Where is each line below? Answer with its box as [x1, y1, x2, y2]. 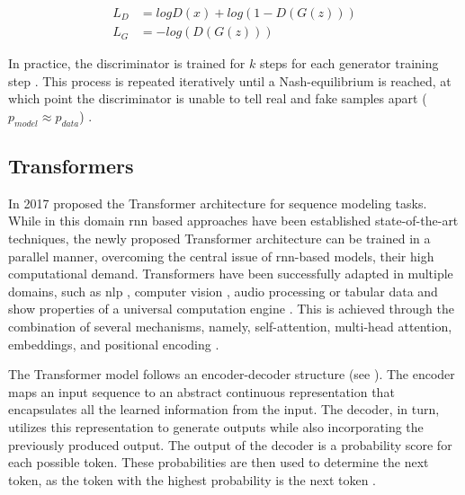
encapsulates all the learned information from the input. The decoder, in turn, [8, 400, 440, 419]
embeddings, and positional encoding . [8, 334, 219, 353]
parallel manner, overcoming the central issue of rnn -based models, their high [8, 246, 434, 265]
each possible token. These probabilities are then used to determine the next [8, 453, 429, 472]
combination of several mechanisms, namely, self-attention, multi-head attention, [8, 317, 452, 335]
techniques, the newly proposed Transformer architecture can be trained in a [8, 229, 431, 248]
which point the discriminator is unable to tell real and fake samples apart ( [8, 89, 427, 108]
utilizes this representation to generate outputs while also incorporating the [8, 417, 424, 436]
